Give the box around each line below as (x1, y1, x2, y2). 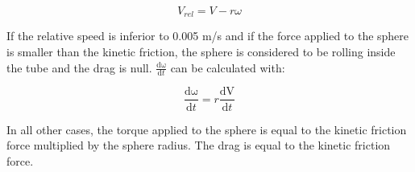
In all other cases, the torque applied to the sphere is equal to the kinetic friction (6, 121, 407, 137)
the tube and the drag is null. (6, 59, 152, 76)
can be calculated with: (170, 59, 285, 76)
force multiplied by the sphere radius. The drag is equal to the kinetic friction (6, 137, 391, 154)
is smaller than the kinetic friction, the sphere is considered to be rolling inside (6, 43, 396, 60)
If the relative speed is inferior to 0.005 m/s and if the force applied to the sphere (6, 27, 409, 44)
